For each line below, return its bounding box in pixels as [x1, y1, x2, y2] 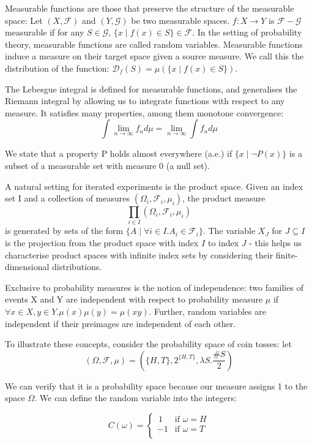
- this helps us [249, 236, 302, 249]
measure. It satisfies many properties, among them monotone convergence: [5, 106, 284, 119]
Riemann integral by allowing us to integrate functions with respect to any [5, 94, 285, 107]
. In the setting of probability [192, 26, 302, 39]
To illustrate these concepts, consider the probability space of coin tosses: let [5, 337, 292, 350]
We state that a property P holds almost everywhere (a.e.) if [5, 147, 232, 160]
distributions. [52, 260, 102, 273]
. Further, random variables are [149, 305, 266, 318]
